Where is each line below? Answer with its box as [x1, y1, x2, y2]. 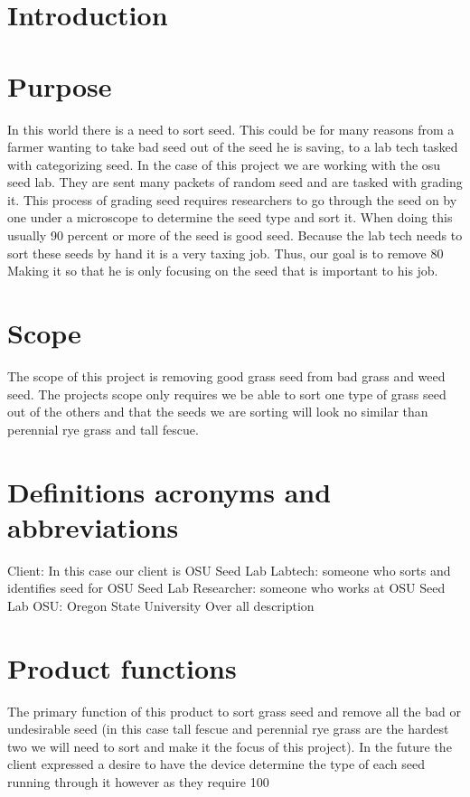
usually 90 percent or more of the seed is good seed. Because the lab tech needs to [7, 226, 463, 245]
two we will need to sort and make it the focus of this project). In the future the [7, 736, 452, 755]
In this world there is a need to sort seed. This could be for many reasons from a [7, 119, 455, 138]
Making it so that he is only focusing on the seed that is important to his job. [7, 261, 438, 280]
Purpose [7, 67, 112, 104]
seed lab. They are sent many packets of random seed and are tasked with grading [7, 173, 463, 192]
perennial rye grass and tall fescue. [7, 419, 199, 438]
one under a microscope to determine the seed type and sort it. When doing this [7, 208, 453, 227]
